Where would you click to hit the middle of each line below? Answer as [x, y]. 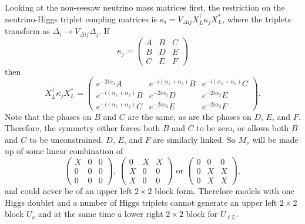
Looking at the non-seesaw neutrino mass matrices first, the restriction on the [145, 7]
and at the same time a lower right [100, 214]
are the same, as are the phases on [190, 116]
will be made [275, 139]
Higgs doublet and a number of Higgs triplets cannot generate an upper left [141, 202]
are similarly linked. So [194, 139]
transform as [27, 31]
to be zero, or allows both [243, 128]
